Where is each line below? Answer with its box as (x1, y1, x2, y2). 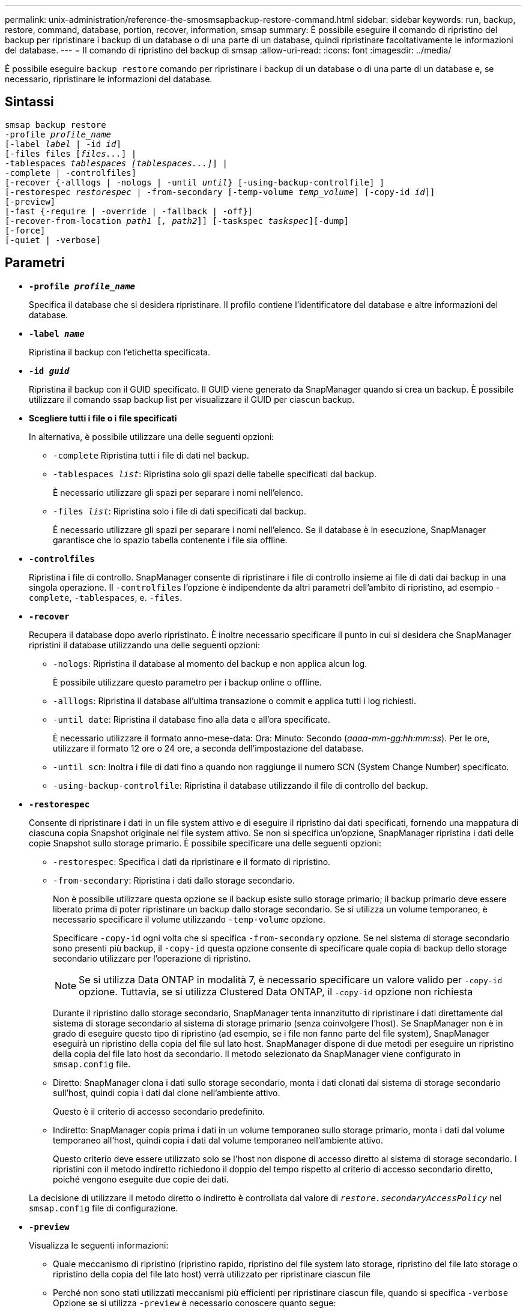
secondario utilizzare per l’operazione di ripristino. (53, 953, 251, 963)
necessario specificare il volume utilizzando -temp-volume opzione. (53, 914, 325, 924)
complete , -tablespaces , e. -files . (29, 592, 183, 603)
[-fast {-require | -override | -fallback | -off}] (5, 206, 253, 216)
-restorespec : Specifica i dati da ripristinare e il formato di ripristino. (53, 856, 331, 867)
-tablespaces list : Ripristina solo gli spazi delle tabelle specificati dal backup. (53, 468, 376, 479)
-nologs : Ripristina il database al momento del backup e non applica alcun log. (53, 658, 367, 669)
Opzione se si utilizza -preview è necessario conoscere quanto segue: (53, 1297, 336, 1308)
